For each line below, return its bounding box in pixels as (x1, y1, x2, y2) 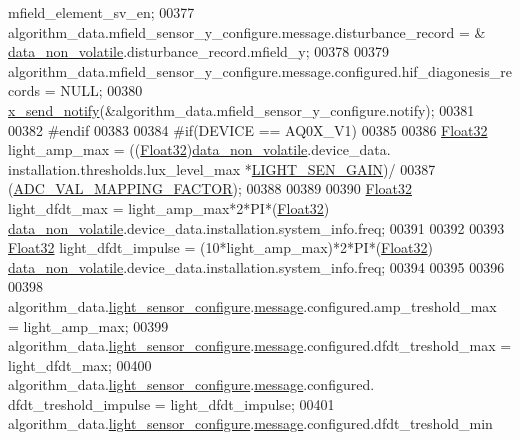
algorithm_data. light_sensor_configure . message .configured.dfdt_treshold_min (8, 413, 493, 434)
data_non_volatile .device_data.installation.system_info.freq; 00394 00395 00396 (8, 256, 505, 277)
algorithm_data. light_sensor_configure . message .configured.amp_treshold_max (8, 295, 497, 316)
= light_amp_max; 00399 (8, 315, 169, 336)
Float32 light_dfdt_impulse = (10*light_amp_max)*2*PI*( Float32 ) (8, 237, 434, 258)
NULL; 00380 (60, 80, 143, 101)
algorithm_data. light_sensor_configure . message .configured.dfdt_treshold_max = (8, 335, 512, 356)
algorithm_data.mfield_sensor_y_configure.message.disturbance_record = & (8, 21, 486, 42)
